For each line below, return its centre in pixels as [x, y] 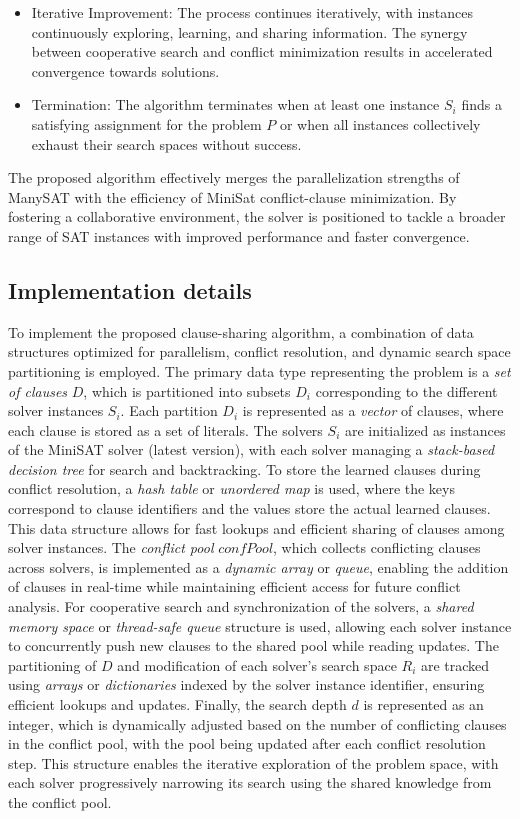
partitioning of [52, 664]
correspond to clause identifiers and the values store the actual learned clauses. [249, 508]
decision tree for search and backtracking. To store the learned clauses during [244, 468]
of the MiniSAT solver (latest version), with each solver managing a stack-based [251, 449]
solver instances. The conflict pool [111, 547]
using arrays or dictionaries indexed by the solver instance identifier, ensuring [246, 684]
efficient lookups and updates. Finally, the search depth [177, 704]
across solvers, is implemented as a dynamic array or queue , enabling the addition [258, 566]
